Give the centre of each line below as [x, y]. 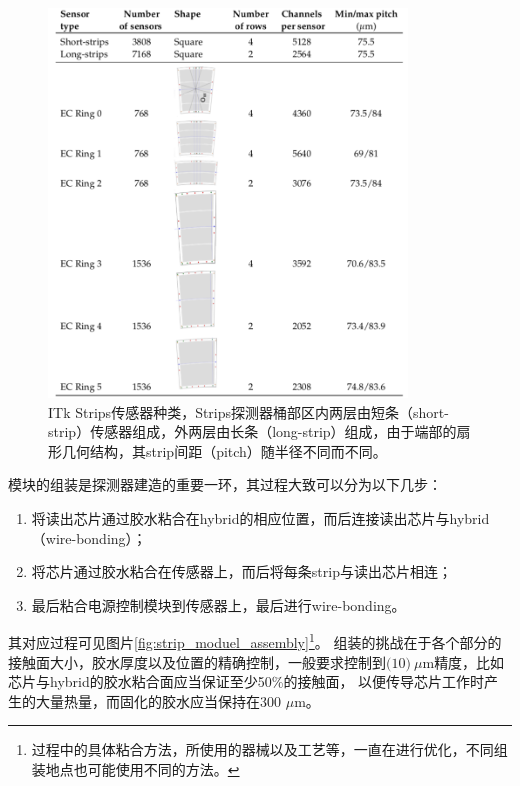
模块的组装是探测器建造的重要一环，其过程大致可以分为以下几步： [225, 484]
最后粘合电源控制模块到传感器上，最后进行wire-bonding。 [218, 604]
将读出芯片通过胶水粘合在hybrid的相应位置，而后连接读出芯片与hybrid [260, 518]
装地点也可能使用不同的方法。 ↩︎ [135, 769]
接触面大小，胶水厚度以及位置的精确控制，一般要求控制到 [197, 661]
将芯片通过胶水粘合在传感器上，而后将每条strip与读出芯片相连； [241, 571]
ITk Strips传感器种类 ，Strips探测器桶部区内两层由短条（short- [248, 411]
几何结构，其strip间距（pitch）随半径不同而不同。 [224, 450]
